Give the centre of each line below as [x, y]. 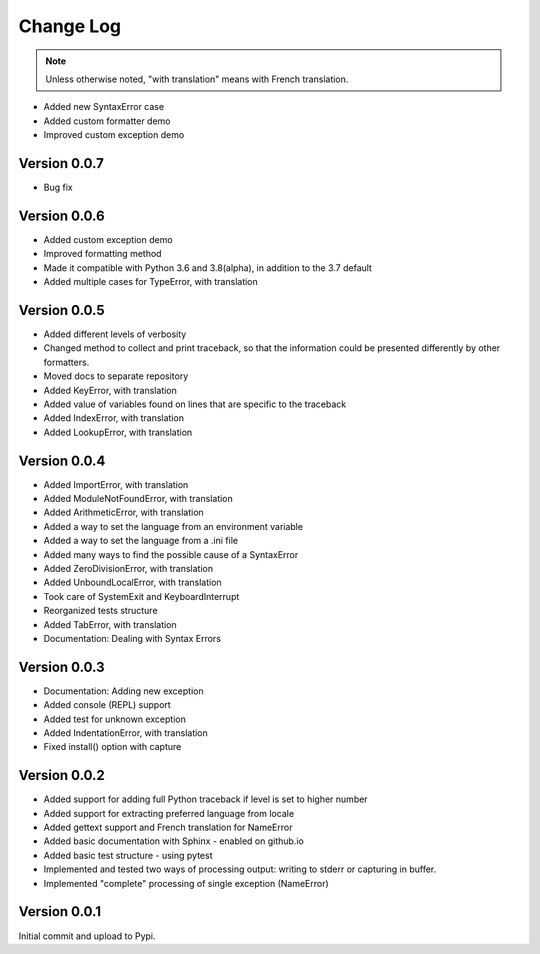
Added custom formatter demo [107, 121]
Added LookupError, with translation [118, 432]
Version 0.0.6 [61, 215]
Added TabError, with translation [110, 624]
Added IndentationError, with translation [126, 733]
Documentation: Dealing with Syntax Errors [132, 638]
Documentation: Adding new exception [123, 691]
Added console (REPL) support [107, 705]
